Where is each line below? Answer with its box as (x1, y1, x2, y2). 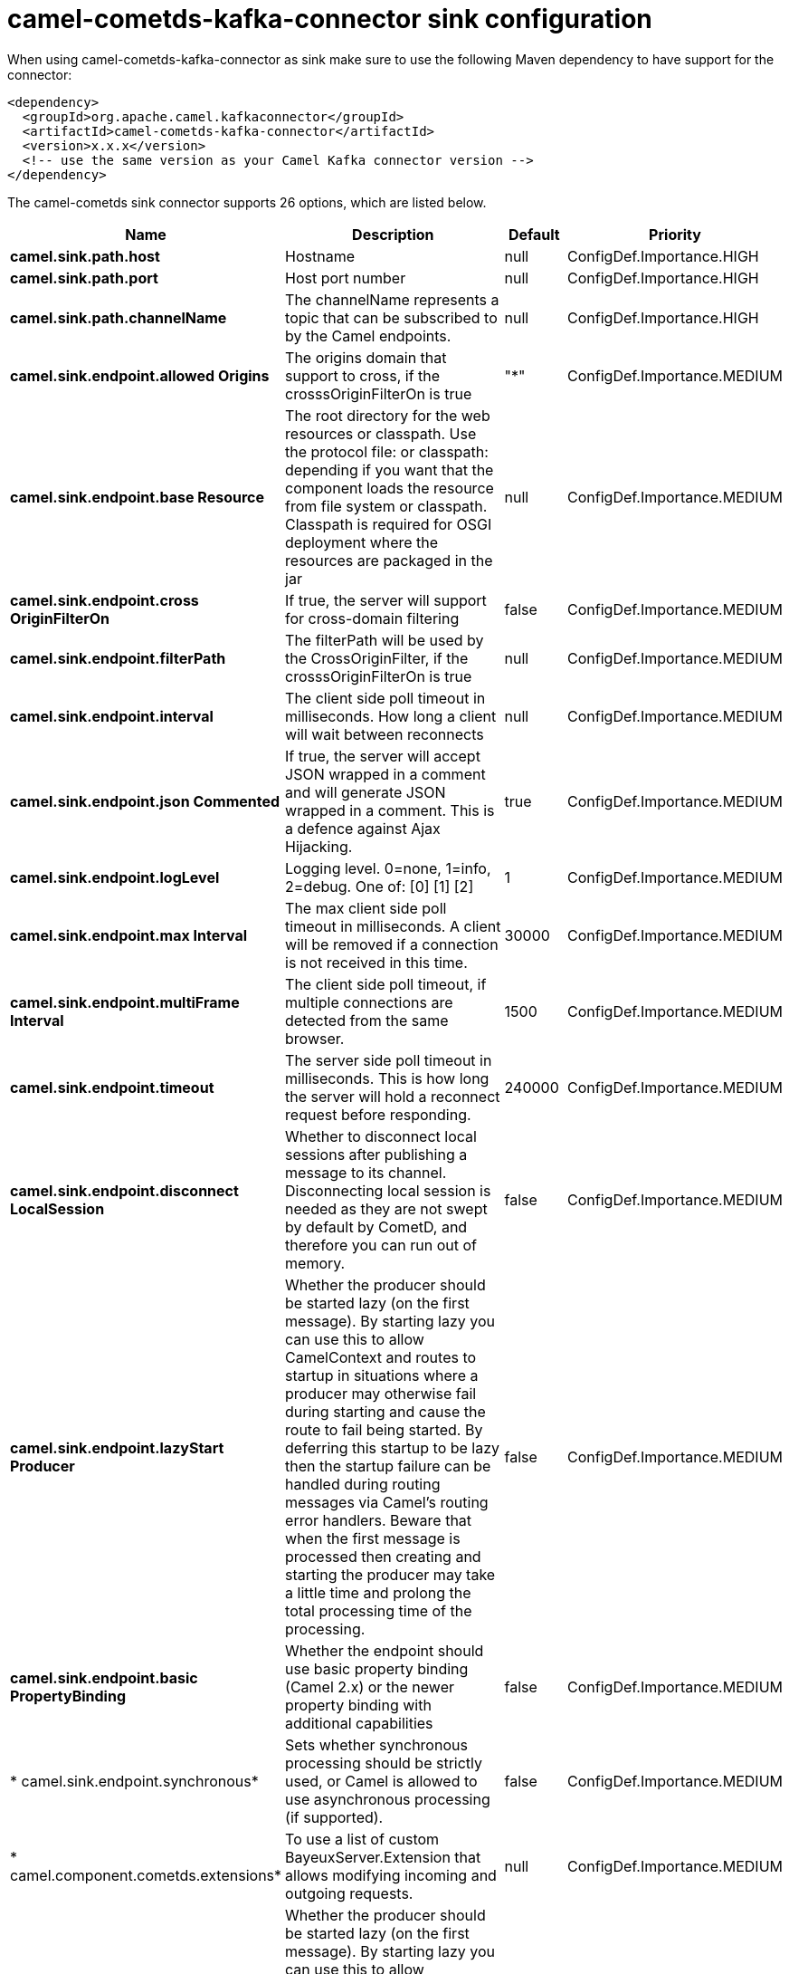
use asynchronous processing (285, 1789, 490, 1808)
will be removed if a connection (285, 934, 499, 953)
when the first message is (285, 1528, 461, 1548)
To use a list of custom (285, 1829, 440, 1848)
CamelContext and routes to (285, 1347, 477, 1366)
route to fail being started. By (285, 1420, 483, 1439)
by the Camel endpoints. (285, 326, 452, 345)
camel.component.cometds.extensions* (10, 1865, 282, 1884)
